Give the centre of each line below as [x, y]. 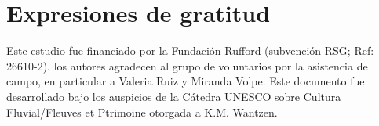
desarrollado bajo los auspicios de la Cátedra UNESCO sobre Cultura [174, 96]
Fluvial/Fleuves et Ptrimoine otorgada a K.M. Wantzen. [142, 112]
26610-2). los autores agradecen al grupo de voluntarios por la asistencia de [187, 65]
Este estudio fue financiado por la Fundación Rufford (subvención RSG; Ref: [190, 50]
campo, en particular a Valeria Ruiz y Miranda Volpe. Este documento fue [186, 81]
